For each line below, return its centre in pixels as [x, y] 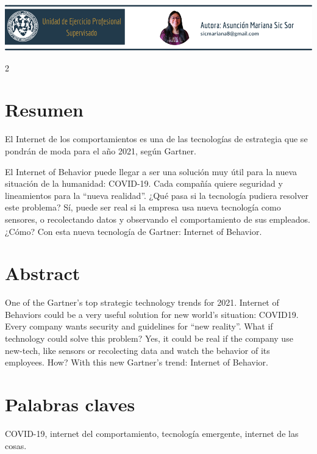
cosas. [16, 445]
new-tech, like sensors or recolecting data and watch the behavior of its [137, 350]
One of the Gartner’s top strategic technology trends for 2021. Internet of [142, 302]
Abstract [43, 273]
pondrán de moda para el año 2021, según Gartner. [101, 151]
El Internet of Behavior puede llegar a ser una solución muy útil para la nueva [151, 171]
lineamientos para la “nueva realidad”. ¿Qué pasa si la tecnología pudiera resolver [157, 195]
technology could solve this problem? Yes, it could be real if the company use [149, 338]
